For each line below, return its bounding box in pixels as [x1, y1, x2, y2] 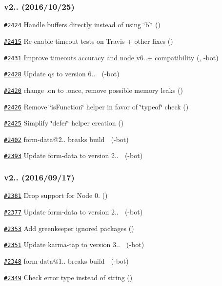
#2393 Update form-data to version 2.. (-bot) [4, 150, 143, 161]
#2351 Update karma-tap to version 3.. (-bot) [4, 239, 144, 250]
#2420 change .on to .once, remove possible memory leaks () [4, 85, 183, 95]
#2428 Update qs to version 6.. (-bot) [4, 69, 120, 79]
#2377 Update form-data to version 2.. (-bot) [4, 207, 143, 216]
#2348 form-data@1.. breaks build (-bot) [4, 255, 129, 266]
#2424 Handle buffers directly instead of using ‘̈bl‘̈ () [4, 19, 161, 30]
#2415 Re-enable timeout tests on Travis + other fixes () [4, 36, 173, 46]
